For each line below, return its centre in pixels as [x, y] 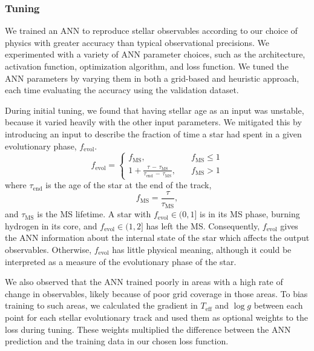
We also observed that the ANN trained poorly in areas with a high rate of [144, 282]
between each [278, 305]
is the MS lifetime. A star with [94, 214]
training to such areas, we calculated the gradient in [101, 305]
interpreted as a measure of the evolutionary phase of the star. [121, 261]
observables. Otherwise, [48, 250]
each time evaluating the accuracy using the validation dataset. [122, 90]
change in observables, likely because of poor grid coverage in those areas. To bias [156, 293]
